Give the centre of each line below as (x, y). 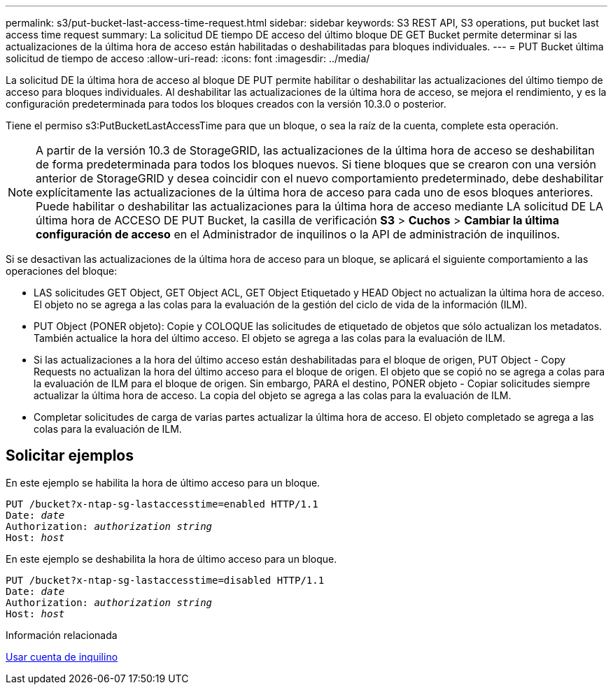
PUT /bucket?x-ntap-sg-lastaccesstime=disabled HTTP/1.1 (165, 580)
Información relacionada (62, 635)
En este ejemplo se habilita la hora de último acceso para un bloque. (163, 482)
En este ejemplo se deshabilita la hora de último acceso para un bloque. (171, 559)
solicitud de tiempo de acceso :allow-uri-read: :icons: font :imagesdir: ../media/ (188, 58)
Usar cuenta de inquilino (62, 656)
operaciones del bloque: (62, 271)
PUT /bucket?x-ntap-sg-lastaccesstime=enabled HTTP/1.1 (162, 504)
